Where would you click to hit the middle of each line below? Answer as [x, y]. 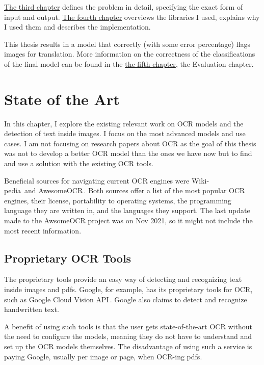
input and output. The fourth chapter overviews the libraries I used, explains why [132, 17]
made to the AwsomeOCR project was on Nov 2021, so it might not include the [128, 220]
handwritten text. [32, 309]
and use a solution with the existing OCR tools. [79, 163]
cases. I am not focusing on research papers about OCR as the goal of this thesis [130, 143]
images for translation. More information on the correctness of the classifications [130, 54]
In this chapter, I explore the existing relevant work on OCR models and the [124, 123]
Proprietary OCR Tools [68, 258]
